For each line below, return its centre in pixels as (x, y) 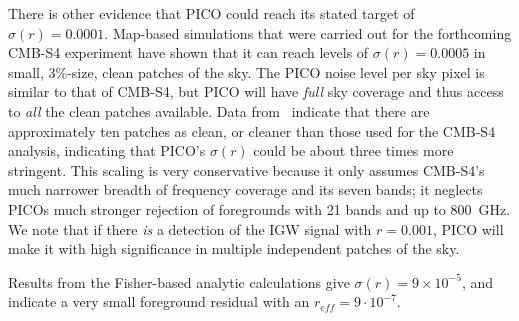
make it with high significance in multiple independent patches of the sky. (234, 248)
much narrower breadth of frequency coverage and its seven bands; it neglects (245, 189)
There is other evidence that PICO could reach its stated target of (211, 13)
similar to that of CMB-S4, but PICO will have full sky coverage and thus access (256, 91)
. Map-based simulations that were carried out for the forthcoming (308, 32)
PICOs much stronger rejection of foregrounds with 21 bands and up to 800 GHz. (259, 208)
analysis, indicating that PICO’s (107, 150)
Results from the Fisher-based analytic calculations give (179, 281)
